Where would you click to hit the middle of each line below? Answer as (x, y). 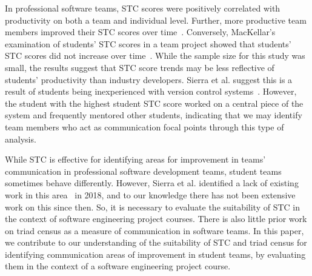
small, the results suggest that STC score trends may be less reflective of (140, 67)
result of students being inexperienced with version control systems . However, (151, 91)
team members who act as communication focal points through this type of (144, 126)
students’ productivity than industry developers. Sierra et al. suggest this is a (149, 79)
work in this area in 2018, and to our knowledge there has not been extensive (150, 194)
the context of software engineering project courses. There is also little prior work (156, 219)
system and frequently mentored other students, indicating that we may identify (154, 115)
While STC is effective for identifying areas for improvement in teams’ (135, 159)
